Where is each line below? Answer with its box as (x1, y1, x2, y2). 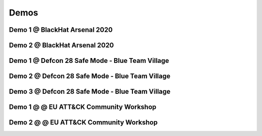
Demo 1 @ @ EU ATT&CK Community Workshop (9, 103, 157, 111)
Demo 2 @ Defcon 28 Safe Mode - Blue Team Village (9, 72, 171, 80)
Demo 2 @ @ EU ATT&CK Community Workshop (9, 119, 158, 127)
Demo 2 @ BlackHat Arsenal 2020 (9, 41, 114, 49)
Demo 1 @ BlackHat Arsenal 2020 (9, 26, 113, 34)
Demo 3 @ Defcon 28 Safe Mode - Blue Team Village (9, 88, 171, 96)
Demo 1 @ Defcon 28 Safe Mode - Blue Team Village (9, 57, 169, 65)
